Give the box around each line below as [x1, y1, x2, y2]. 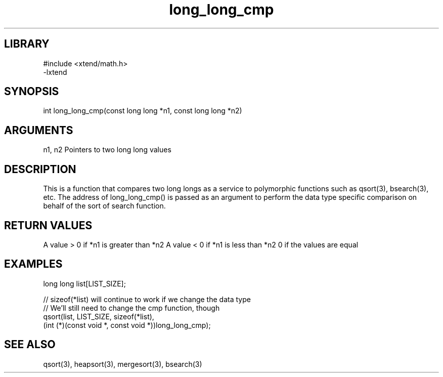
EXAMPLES [4, 258, 63, 271]
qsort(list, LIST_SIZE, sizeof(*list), [43, 312, 154, 321]
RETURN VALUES [4, 219, 93, 232]
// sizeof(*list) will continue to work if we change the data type [43, 295, 251, 304]
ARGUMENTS [4, 123, 73, 137]
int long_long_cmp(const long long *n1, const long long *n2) [43, 106, 242, 115]
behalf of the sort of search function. [43, 201, 166, 211]
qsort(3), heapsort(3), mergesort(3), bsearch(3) [43, 359, 202, 368]
